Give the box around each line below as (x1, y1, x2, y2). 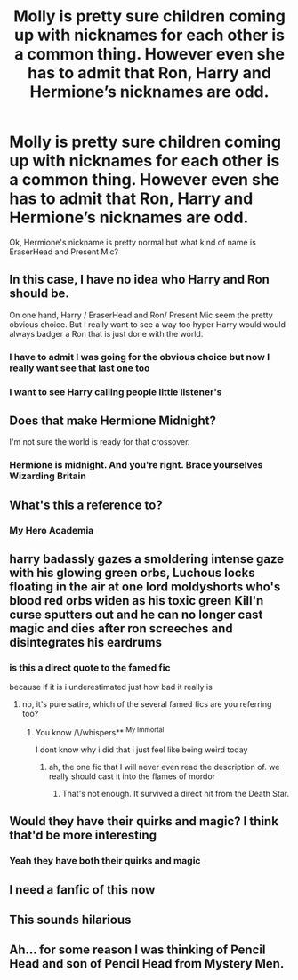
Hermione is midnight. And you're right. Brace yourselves (9, 459, 263, 471)
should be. (9, 286, 69, 301)
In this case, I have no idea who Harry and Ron (9, 272, 270, 287)
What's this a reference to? (9, 497, 163, 512)
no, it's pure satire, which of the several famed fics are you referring (21, 699, 272, 710)
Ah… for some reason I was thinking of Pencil (9, 943, 266, 958)
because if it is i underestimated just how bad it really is (9, 682, 213, 693)
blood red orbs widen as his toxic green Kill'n (9, 593, 264, 608)
